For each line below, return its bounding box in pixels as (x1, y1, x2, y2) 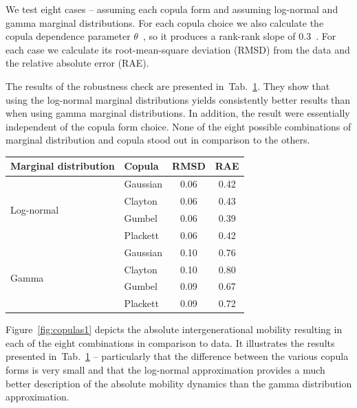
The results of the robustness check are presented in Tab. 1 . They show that (6, 78, 330, 93)
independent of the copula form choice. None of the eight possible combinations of (6, 119, 351, 133)
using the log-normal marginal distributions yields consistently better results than (6, 92, 350, 106)
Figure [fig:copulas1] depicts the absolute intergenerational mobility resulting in (6, 322, 343, 337)
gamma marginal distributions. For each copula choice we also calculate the (6, 15, 324, 30)
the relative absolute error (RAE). (6, 56, 149, 70)
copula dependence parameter (6, 29, 131, 43)
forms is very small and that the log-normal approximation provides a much (6, 363, 325, 377)
